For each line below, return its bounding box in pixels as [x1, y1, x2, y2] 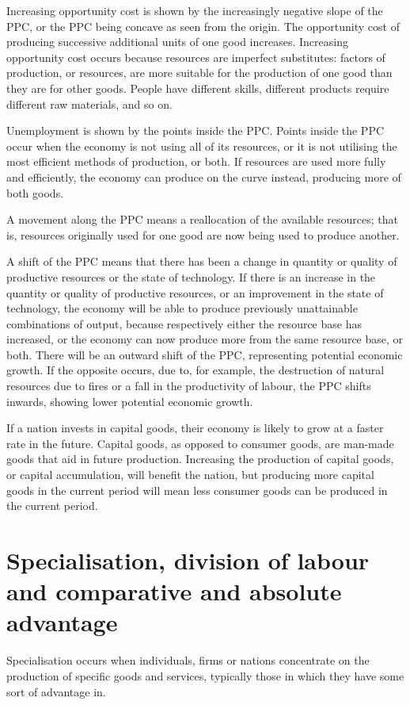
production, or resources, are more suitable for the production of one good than [6, 64, 393, 81]
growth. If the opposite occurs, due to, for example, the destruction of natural [6, 362, 385, 378]
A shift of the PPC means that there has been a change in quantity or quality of [6, 253, 397, 270]
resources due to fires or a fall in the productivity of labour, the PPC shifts [6, 377, 371, 394]
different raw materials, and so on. [6, 95, 173, 112]
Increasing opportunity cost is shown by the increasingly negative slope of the [6, 2, 383, 18]
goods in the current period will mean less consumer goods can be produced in [6, 481, 388, 498]
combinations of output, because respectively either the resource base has [6, 315, 362, 331]
